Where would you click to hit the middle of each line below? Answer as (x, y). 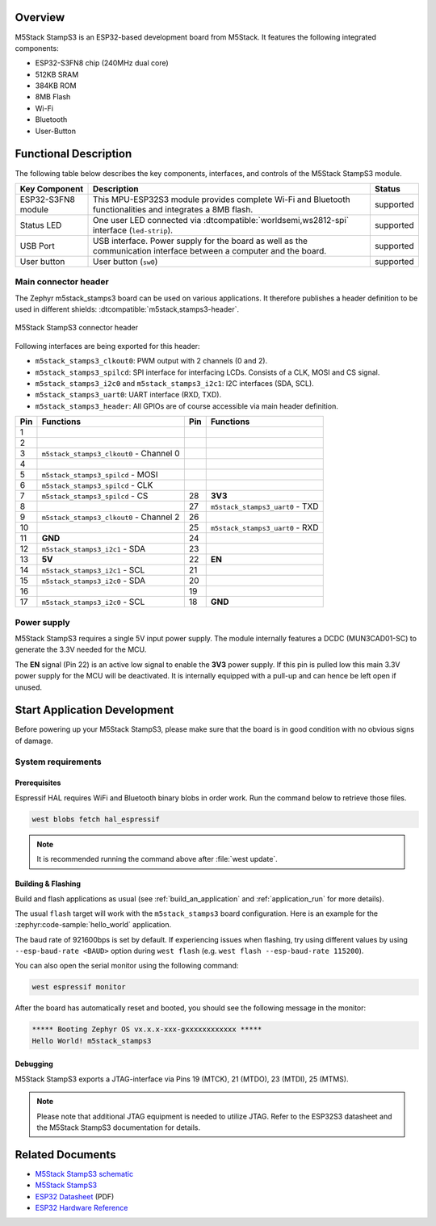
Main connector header (62, 282)
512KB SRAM (57, 74)
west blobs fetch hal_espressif (96, 819)
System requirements (58, 762)
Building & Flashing (48, 884)
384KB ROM (56, 86)
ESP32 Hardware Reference (82, 1208)
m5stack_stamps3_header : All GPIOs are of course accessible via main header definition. (187, 406)
